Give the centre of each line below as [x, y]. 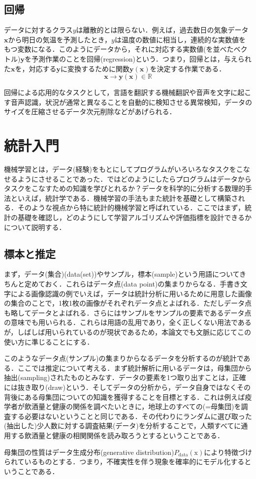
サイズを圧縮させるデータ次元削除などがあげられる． [90, 112]
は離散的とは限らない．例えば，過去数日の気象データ [162, 30]
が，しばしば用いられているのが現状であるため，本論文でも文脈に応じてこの [128, 332]
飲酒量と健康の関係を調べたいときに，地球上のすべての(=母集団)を [133, 406]
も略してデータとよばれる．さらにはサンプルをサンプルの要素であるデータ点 [128, 312]
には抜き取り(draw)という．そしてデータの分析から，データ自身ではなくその [127, 387]
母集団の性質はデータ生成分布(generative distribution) [89, 452]
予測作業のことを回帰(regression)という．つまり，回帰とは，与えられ [141, 58]
